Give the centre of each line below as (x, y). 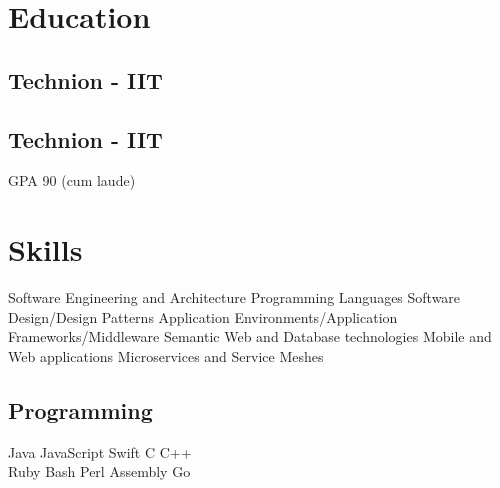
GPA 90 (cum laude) (72, 180)
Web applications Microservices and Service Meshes (166, 355)
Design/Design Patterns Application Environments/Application (203, 316)
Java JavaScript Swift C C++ (100, 451)
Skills (45, 249)
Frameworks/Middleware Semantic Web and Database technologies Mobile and (250, 336)
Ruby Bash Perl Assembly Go (99, 471)
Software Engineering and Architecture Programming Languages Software (234, 297)
